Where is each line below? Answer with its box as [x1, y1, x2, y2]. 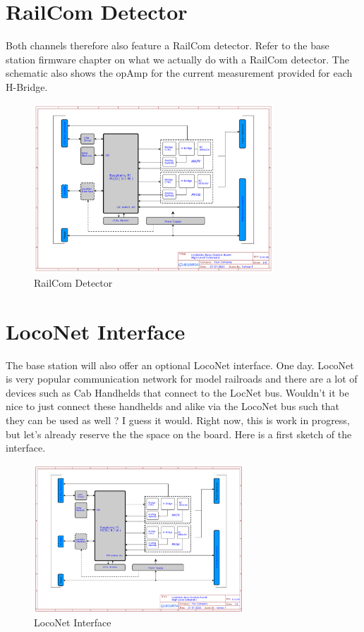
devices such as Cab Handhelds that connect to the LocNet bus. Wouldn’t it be [6, 385, 349, 399]
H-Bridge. [6, 79, 48, 94]
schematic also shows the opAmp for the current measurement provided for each [6, 66, 353, 80]
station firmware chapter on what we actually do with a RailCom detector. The [6, 51, 349, 66]
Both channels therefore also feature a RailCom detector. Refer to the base [6, 38, 329, 53]
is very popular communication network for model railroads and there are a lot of [6, 371, 358, 386]
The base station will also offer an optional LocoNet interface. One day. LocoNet [6, 357, 354, 372]
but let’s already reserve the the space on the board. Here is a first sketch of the [6, 426, 352, 441]
